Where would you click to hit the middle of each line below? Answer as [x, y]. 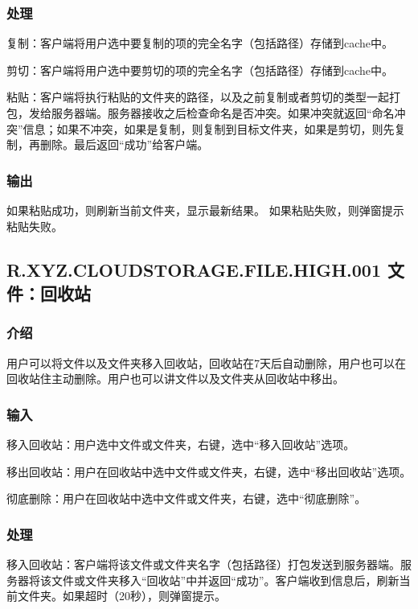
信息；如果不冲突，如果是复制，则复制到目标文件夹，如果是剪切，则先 [209, 128]
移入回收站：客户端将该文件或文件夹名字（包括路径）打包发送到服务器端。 [203, 564]
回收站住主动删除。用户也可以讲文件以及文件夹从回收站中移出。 [175, 379]
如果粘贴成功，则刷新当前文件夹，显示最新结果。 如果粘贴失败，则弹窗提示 [205, 210]
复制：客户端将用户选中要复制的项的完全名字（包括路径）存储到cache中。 [200, 43]
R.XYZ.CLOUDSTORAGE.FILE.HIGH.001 [194, 269]
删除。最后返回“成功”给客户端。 [124, 144]
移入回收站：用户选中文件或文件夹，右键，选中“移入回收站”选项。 [181, 444]
